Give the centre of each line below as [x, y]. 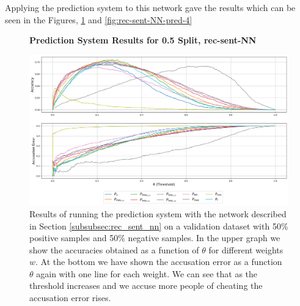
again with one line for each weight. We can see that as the [147, 273]
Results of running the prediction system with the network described [158, 213]
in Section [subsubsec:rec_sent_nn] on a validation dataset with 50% [159, 226]
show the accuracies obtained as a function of [114, 249]
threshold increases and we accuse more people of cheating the [146, 285]
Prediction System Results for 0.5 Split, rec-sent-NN [143, 40]
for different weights [246, 249]
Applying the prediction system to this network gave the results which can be [150, 7]
